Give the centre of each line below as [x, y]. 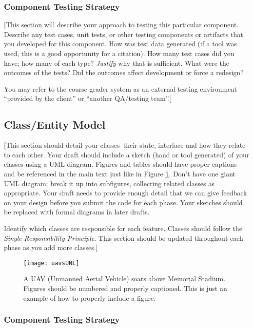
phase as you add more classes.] [51, 247]
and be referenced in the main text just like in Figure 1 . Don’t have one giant [120, 173]
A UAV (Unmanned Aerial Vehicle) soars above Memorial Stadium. [125, 279]
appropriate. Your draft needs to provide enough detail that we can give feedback [126, 193]
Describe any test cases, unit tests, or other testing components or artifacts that [124, 34]
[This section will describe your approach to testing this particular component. [121, 25]
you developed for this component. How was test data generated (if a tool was [120, 44]
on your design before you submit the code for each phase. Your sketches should [123, 202]
